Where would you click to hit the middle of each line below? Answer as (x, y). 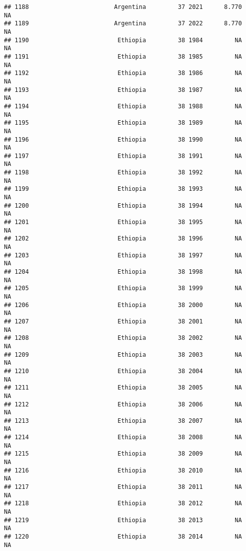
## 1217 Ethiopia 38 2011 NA (123, 487)
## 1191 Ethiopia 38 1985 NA (123, 56)
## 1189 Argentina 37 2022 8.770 (123, 24)
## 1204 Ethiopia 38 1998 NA (123, 272)
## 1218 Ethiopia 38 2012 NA (123, 504)
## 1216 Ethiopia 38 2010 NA (123, 470)
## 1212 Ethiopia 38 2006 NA (123, 404)
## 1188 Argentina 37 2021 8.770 (123, 7)
